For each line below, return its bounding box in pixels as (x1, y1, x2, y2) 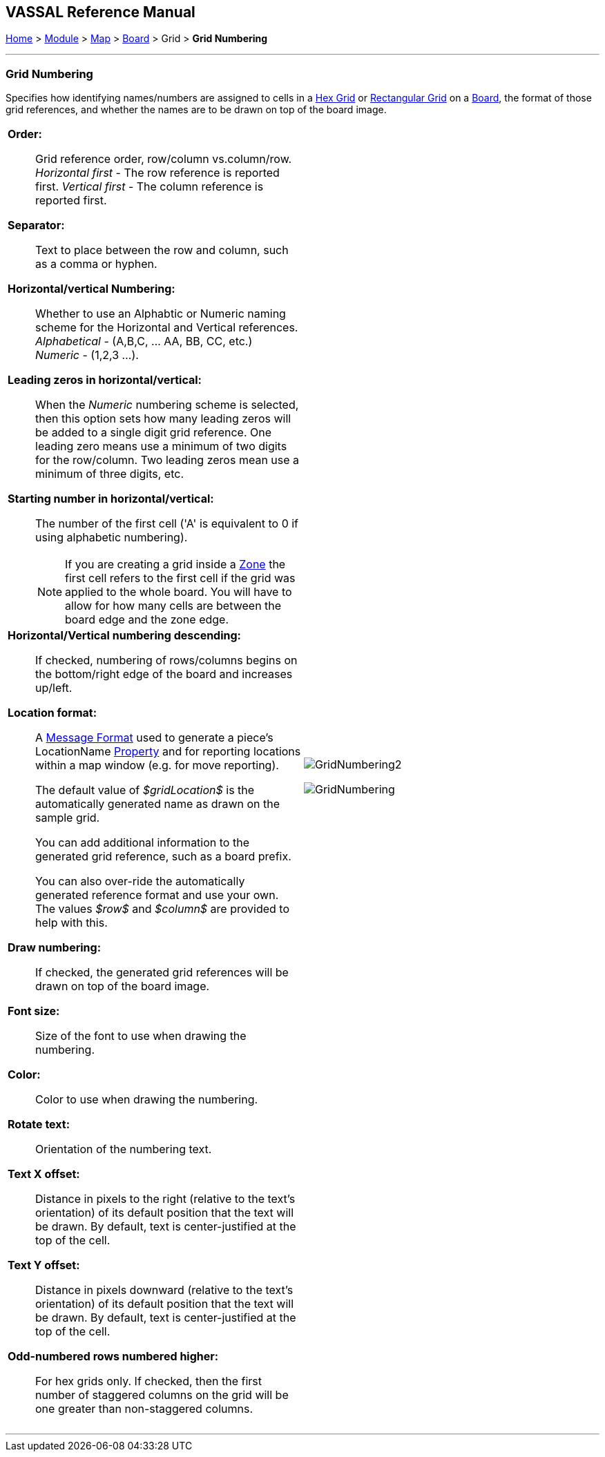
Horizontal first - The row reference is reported (35, 166, 280, 180)
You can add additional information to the (35, 836, 249, 850)
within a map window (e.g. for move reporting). (35, 758, 279, 773)
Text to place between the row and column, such (35, 243, 289, 258)
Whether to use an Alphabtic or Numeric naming (35, 307, 286, 321)
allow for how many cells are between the (65, 599, 282, 613)
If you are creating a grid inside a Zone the (65, 557, 286, 572)
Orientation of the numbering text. (35, 1142, 212, 1157)
